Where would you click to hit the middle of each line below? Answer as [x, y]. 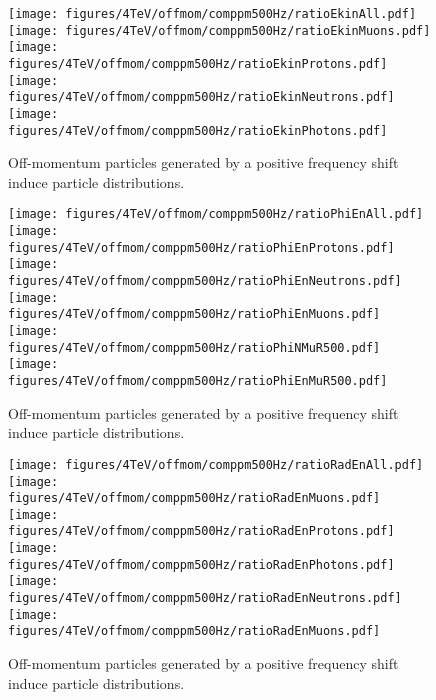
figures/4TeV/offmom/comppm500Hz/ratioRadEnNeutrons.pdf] [205, 598]
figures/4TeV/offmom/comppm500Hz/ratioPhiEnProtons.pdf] [201, 247]
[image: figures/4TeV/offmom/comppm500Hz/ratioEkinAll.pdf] [212, 14]
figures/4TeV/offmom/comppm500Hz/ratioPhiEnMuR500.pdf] [198, 381]
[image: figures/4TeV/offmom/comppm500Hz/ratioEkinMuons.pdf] [219, 30]
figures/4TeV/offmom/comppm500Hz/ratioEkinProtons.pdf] [198, 63]
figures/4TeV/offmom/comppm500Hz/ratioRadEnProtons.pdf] [201, 531]
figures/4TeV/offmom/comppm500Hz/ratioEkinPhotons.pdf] [198, 130]
